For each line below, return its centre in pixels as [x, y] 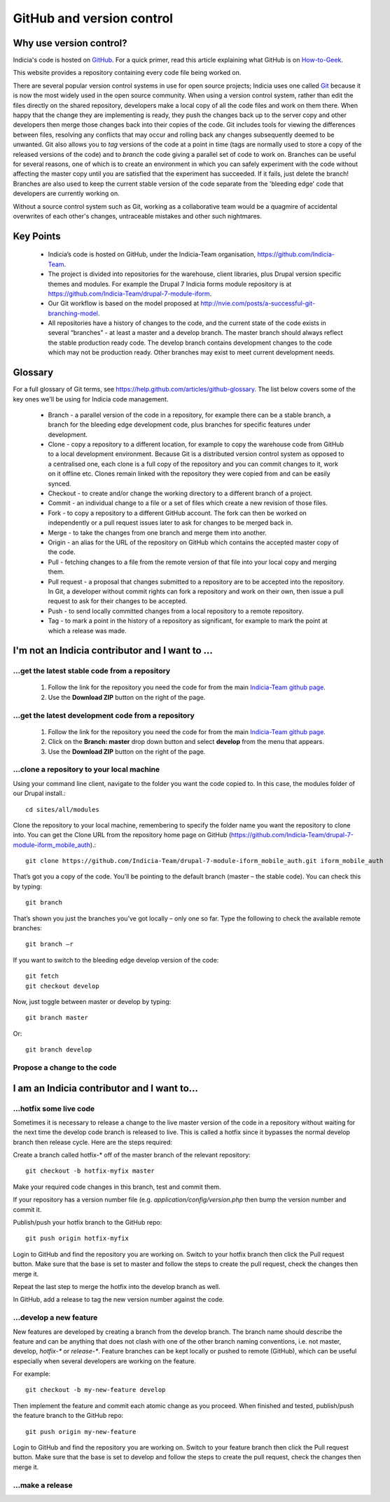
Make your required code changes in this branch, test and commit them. [117, 1187]
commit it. [27, 1209]
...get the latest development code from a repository [104, 715]
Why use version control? [70, 43]
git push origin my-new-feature [81, 1432]
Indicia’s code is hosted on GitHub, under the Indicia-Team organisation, [152, 254]
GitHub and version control [93, 18]
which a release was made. [87, 631]
